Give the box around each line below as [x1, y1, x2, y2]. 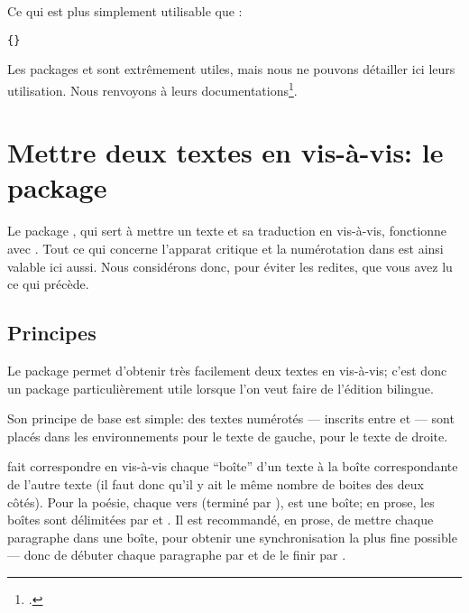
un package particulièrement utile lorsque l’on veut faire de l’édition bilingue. [7, 378, 434, 397]
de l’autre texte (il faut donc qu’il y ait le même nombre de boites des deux [7, 474, 424, 493]
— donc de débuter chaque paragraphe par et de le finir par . [7, 545, 346, 564]
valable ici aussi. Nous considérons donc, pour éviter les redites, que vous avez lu [7, 256, 453, 275]
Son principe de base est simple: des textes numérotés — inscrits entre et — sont [7, 409, 455, 428]
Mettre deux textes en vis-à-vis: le [7, 134, 444, 171]
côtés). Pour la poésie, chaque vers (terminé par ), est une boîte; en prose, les [7, 492, 435, 511]
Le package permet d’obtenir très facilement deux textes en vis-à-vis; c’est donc [7, 360, 447, 379]
